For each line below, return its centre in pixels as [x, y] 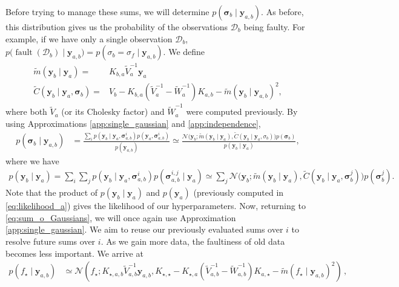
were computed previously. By [242, 111]
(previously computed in [239, 192]
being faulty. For [274, 27]
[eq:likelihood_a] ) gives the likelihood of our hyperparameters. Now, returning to [156, 206]
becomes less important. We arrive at [74, 253]
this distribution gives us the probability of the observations [117, 27]
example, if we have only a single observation [89, 38]
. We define [184, 52]
